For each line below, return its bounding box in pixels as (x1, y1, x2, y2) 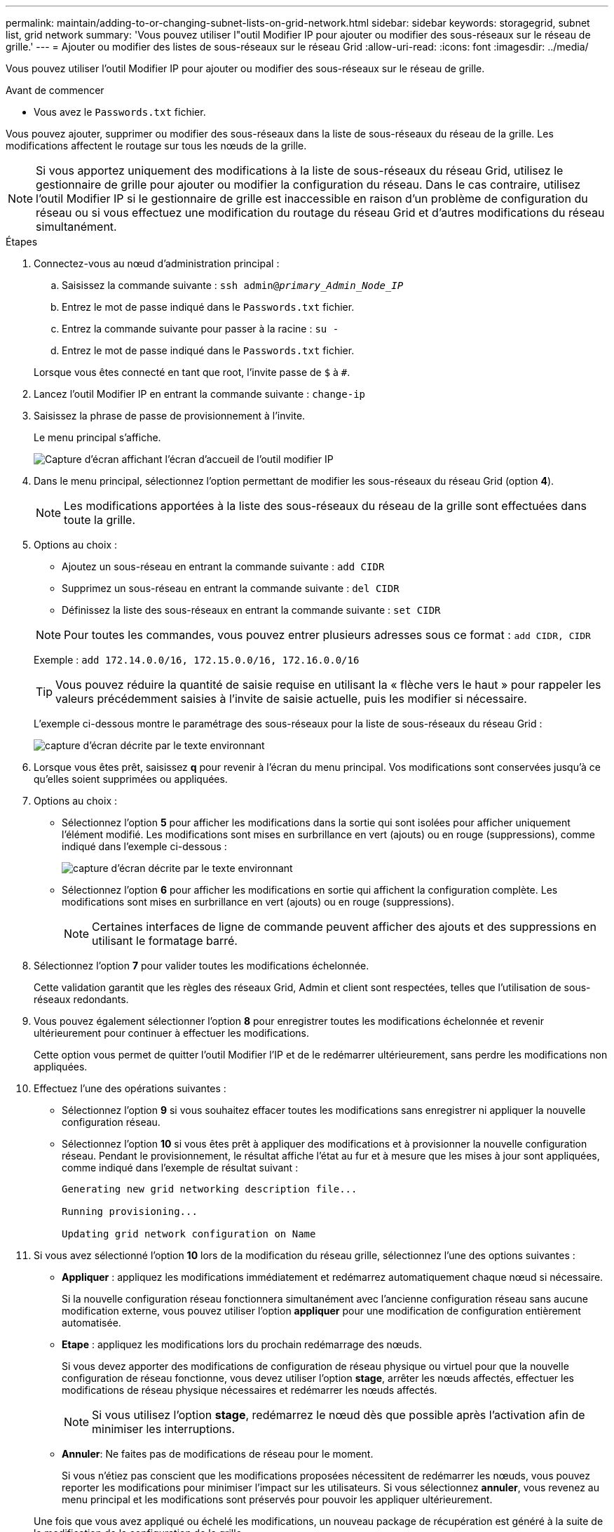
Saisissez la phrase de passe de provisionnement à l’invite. (34, 410, 306, 422)
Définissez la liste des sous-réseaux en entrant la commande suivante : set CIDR (62, 604, 441, 616)
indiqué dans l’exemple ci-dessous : (62, 840, 227, 852)
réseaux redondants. (34, 993, 129, 1005)
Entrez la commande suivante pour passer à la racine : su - (62, 323, 339, 335)
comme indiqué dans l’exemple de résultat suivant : (62, 1162, 299, 1174)
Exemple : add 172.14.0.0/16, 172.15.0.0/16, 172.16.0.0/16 (34, 654, 360, 666)
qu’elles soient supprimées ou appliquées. (34, 773, 228, 785)
